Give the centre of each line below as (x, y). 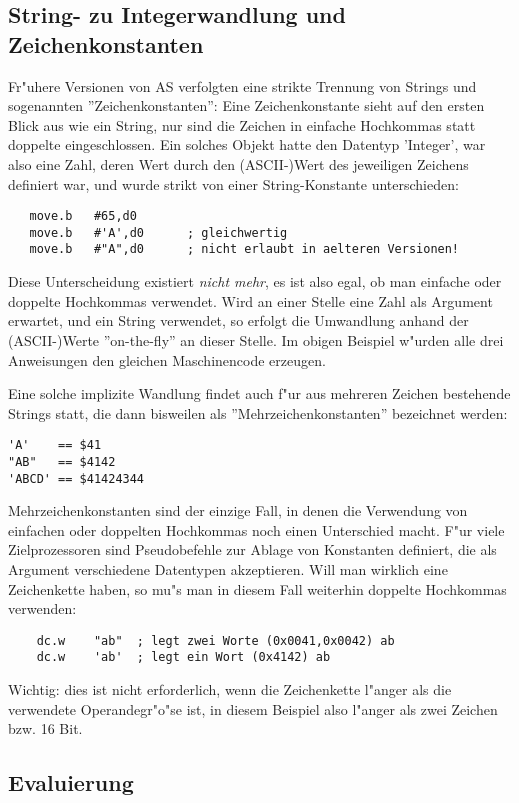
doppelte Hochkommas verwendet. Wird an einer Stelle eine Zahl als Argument (250, 300)
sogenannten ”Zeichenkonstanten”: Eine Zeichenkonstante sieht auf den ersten (246, 105)
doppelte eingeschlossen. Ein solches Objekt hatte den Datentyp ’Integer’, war (247, 144)
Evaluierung (71, 782)
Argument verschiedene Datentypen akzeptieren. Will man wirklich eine (228, 569)
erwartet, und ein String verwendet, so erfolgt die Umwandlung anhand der (238, 320)
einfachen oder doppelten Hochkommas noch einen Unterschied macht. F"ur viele (256, 529)
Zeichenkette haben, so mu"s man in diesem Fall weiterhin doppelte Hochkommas (257, 588)
